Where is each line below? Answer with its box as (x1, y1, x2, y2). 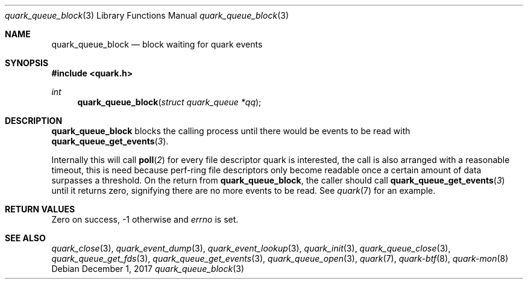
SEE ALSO (5, 233, 46, 243)
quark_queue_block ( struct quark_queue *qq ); (77, 97, 262, 107)
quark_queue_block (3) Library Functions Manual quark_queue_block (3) (5, 10, 289, 20)
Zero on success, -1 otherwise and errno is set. (51, 214, 239, 224)
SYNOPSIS (5, 58, 49, 68)
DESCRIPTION (5, 116, 63, 126)
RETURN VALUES (5, 204, 75, 214)
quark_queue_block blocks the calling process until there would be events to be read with (51, 126, 410, 136)
